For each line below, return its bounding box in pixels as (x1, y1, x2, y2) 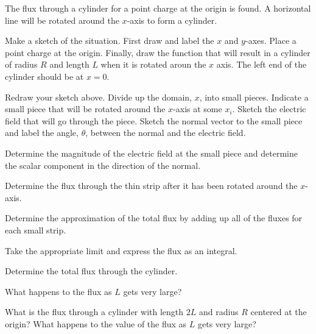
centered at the (250, 305, 307, 318)
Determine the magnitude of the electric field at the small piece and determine (5, 146, 298, 159)
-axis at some (173, 102, 222, 115)
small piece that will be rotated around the (5, 102, 166, 115)
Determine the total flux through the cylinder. (5, 265, 178, 277)
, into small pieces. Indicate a (199, 90, 309, 103)
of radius (5, 58, 38, 71)
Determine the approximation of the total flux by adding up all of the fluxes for (5, 211, 303, 224)
